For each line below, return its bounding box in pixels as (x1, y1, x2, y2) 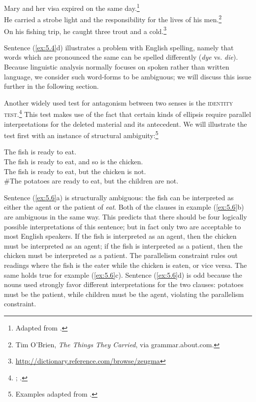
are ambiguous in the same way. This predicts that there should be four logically (4, 211, 247, 221)
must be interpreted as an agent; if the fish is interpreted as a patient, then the (4, 240, 243, 251)
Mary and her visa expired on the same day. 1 (4, 1, 140, 13)
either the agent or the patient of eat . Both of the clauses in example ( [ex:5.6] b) (4, 202, 244, 212)
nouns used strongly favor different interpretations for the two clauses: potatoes (4, 279, 244, 290)
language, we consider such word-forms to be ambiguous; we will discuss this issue (4, 71, 252, 81)
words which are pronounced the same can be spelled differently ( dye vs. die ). (4, 52, 238, 62)
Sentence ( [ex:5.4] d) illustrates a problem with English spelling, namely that (4, 42, 234, 52)
